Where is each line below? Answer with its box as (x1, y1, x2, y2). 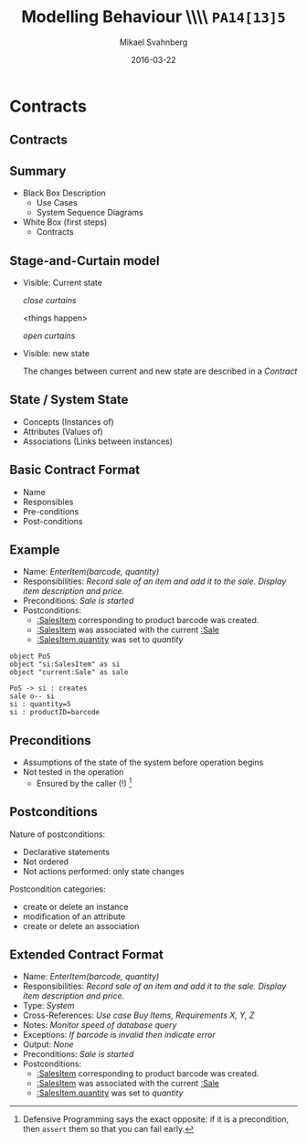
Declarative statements (22, 846, 111, 857)
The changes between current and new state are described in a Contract (22, 365, 298, 376)
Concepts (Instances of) (22, 416, 114, 427)
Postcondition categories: (9, 884, 107, 894)
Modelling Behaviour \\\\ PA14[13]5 (21, 6, 286, 27)
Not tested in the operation (22, 767, 124, 778)
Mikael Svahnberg (119, 37, 188, 48)
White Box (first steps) (22, 217, 108, 228)
